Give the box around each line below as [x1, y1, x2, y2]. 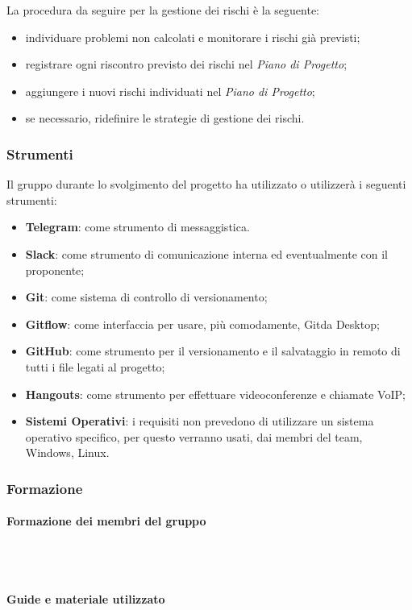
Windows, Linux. [25, 444, 110, 461]
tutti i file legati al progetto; [25, 358, 165, 375]
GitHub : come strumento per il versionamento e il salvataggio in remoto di [25, 342, 401, 359]
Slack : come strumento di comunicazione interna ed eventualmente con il [25, 245, 388, 262]
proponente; [25, 261, 85, 278]
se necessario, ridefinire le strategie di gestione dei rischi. [25, 110, 305, 127]
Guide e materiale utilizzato [6, 591, 165, 608]
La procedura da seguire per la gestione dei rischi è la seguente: [6, 2, 319, 18]
